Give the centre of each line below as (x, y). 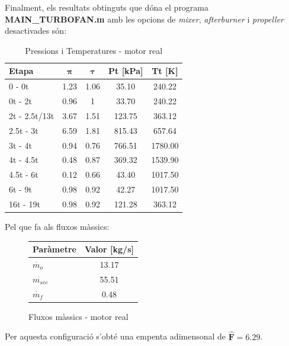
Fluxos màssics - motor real (78, 316)
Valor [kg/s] (109, 249)
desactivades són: (36, 31)
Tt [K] (165, 71)
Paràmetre (54, 249)
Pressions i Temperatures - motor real (94, 50)
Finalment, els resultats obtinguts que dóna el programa (107, 7)
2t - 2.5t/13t (32, 115)
